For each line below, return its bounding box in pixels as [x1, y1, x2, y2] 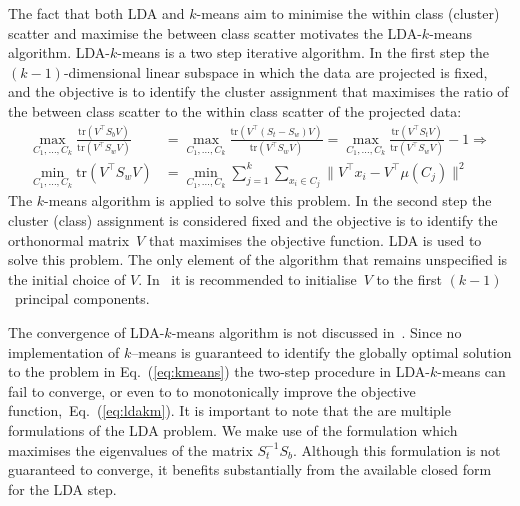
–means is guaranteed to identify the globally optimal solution [131, 341, 512, 362]
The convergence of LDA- [8, 321, 165, 342]
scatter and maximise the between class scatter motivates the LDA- [8, 22, 422, 43]
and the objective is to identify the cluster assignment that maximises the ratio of [8, 81, 509, 102]
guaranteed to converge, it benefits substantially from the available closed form [8, 459, 492, 480]
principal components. [14, 288, 150, 309]
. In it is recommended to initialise [138, 268, 357, 289]
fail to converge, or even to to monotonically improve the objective [8, 380, 416, 401]
